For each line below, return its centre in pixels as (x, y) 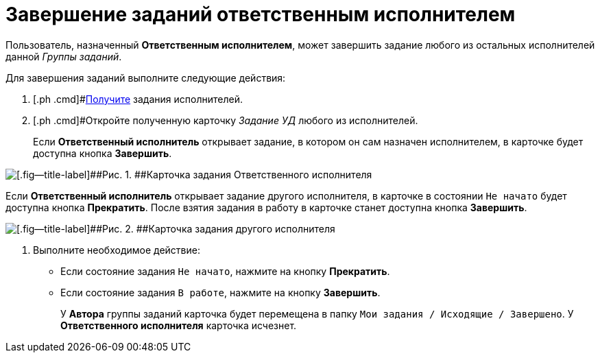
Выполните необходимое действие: (117, 250)
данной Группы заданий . (64, 56)
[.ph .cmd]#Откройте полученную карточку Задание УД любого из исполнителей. (226, 120)
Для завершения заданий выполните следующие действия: (146, 77)
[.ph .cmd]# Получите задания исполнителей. (138, 99)
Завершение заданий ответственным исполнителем (261, 14)
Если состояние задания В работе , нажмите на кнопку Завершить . (220, 292)
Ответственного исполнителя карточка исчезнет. (179, 325)
